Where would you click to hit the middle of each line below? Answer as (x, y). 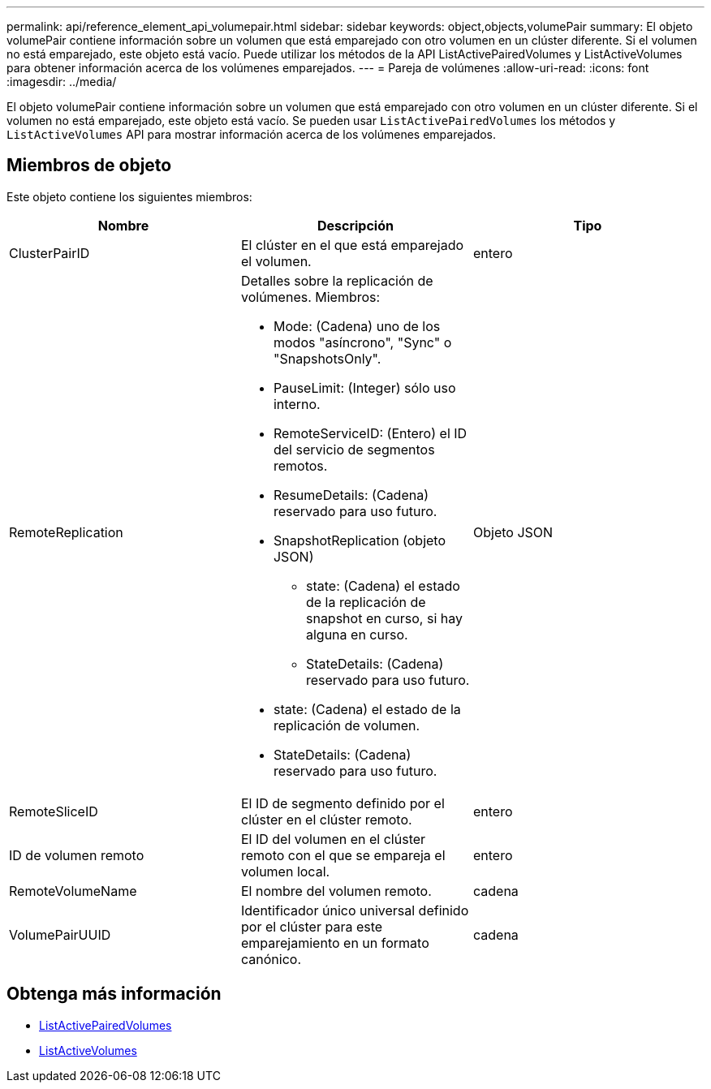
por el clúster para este (312, 926)
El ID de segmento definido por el (343, 803)
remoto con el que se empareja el (343, 855)
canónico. (271, 959)
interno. (297, 404)
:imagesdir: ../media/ (62, 82)
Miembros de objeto (89, 166)
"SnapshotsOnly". (327, 358)
